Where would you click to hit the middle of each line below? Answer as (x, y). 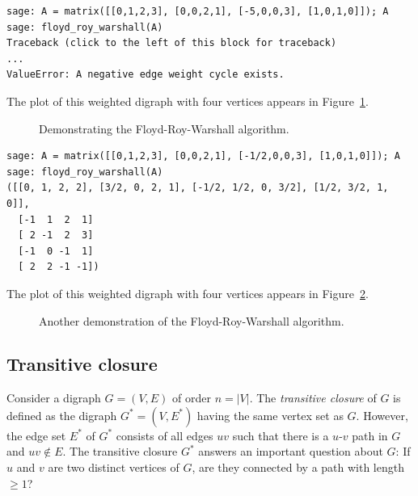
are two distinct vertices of (114, 467)
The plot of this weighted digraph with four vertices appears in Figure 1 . (188, 101)
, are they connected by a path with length (298, 467)
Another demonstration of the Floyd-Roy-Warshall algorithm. (192, 320)
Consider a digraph (54, 398)
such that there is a (281, 435)
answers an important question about (291, 451)
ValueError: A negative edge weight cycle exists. (146, 75)
